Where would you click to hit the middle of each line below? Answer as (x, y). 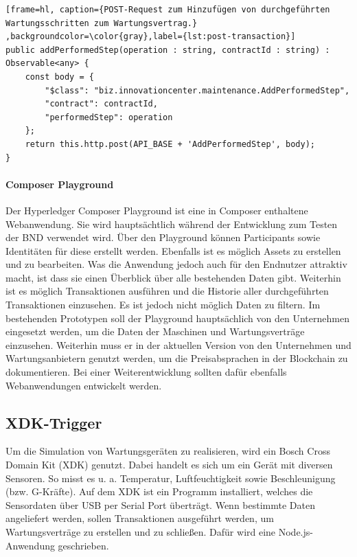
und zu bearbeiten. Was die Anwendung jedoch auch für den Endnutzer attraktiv (176, 264)
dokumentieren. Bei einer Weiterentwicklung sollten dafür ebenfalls (146, 372)
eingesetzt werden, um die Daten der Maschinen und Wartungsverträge (155, 331)
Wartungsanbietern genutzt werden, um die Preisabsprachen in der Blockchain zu (177, 358)
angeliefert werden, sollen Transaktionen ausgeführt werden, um (140, 518)
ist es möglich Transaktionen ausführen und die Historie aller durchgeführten (167, 291)
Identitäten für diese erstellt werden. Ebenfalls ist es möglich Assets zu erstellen (173, 250)
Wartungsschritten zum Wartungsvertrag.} (102, 23)
